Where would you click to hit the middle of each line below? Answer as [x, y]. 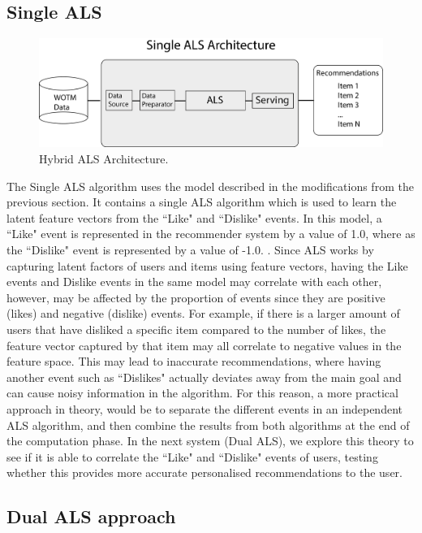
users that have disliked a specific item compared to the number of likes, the [196, 329]
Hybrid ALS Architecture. [104, 159]
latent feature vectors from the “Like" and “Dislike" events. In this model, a [194, 217]
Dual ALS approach [91, 516]
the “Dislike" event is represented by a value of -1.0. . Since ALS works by [190, 250]
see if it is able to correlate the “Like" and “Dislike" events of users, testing [192, 456]
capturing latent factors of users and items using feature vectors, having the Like [207, 265]
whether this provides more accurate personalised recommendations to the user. [205, 472]
